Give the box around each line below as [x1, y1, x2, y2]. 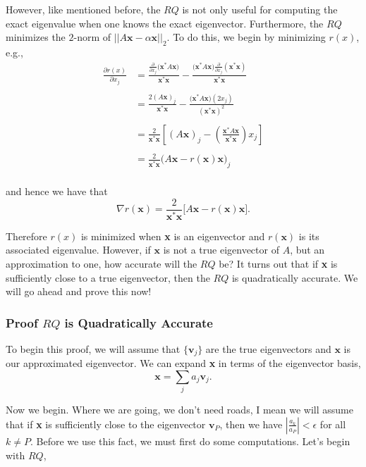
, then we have [219, 416, 283, 431]
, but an [290, 242, 325, 257]
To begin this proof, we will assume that [6, 341, 181, 356]
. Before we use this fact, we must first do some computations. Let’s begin [30, 433, 350, 448]
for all [319, 416, 346, 431]
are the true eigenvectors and [205, 341, 331, 356]
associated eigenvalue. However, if [6, 242, 151, 257]
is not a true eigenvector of [163, 242, 279, 257]
